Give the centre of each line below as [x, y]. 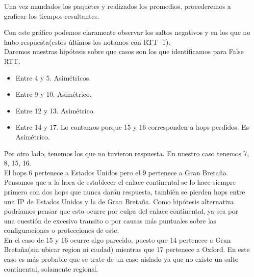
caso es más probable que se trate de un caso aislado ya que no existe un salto [121, 259]
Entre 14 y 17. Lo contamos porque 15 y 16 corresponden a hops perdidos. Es [132, 127]
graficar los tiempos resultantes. [52, 15]
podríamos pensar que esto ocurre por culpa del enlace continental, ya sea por [121, 211]
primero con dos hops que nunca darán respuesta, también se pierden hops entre [125, 191]
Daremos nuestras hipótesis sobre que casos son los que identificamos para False [124, 51]
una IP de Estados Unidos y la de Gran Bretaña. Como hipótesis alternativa [119, 201]
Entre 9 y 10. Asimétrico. [53, 94]
